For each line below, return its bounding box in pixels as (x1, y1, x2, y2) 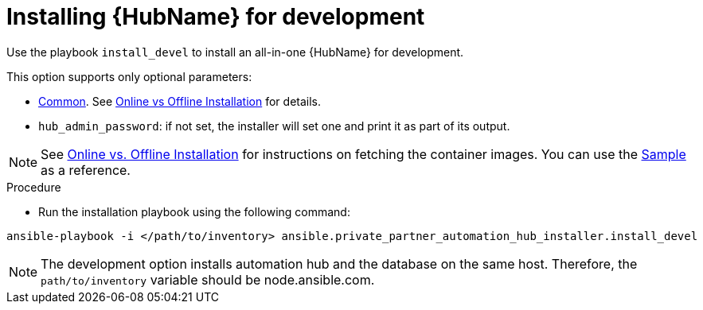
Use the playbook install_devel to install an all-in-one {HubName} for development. (6, 45, 464, 59)
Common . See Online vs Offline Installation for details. (38, 94, 322, 108)
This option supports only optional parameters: (6, 69, 252, 83)
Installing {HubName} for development (6, 3, 425, 30)
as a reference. (41, 161, 131, 178)
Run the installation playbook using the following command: (38, 204, 350, 219)
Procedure (6, 180, 61, 194)
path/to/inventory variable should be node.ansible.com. (41, 271, 375, 288)
